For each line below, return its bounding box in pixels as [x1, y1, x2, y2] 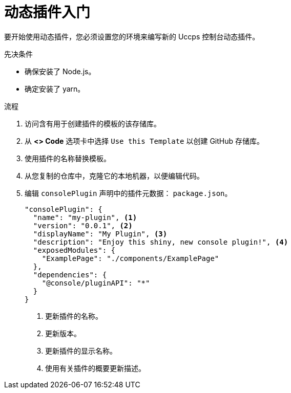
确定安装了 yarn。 [25, 84, 85, 93]
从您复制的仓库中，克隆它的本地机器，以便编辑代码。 [25, 171, 204, 180]
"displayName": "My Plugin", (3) [33, 229, 168, 238]
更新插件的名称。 [45, 311, 102, 320]
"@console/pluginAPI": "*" [41, 278, 150, 287]
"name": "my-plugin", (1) [33, 213, 137, 222]
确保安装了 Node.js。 [25, 67, 96, 76]
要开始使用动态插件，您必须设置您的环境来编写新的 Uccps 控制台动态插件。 [4, 32, 260, 41]
